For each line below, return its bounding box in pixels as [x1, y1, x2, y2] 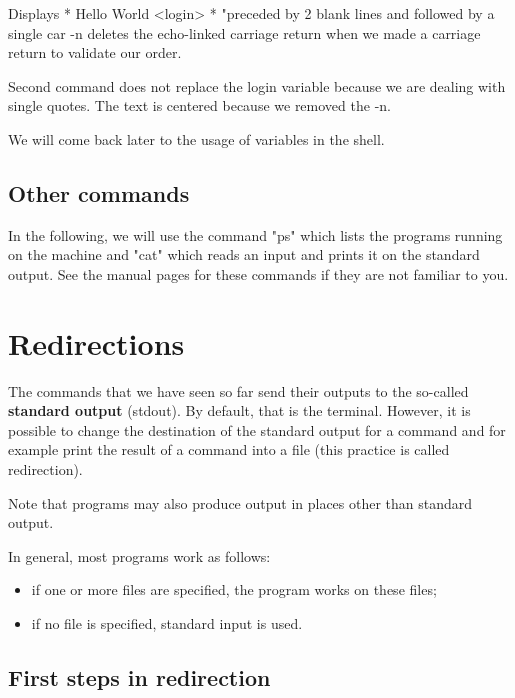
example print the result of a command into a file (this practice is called [8, 439, 450, 460]
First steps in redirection [8, 662, 271, 692]
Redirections [8, 322, 185, 363]
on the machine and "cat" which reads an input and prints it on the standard [8, 244, 480, 265]
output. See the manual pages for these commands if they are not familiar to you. [8, 263, 509, 284]
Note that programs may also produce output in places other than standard [8, 492, 473, 513]
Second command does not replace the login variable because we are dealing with [8, 75, 506, 96]
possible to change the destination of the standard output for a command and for [8, 419, 506, 440]
